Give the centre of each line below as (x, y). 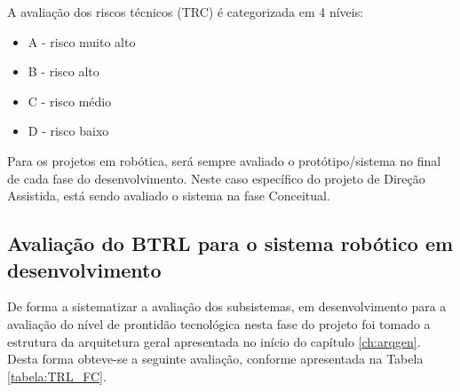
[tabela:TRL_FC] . (57, 376)
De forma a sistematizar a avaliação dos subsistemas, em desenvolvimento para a (227, 306)
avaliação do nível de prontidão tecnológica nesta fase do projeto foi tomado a (219, 323)
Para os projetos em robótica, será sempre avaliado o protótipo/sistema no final (224, 160)
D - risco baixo (68, 131)
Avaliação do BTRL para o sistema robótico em (230, 243)
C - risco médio (70, 101)
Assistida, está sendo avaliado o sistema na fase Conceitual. (169, 196)
